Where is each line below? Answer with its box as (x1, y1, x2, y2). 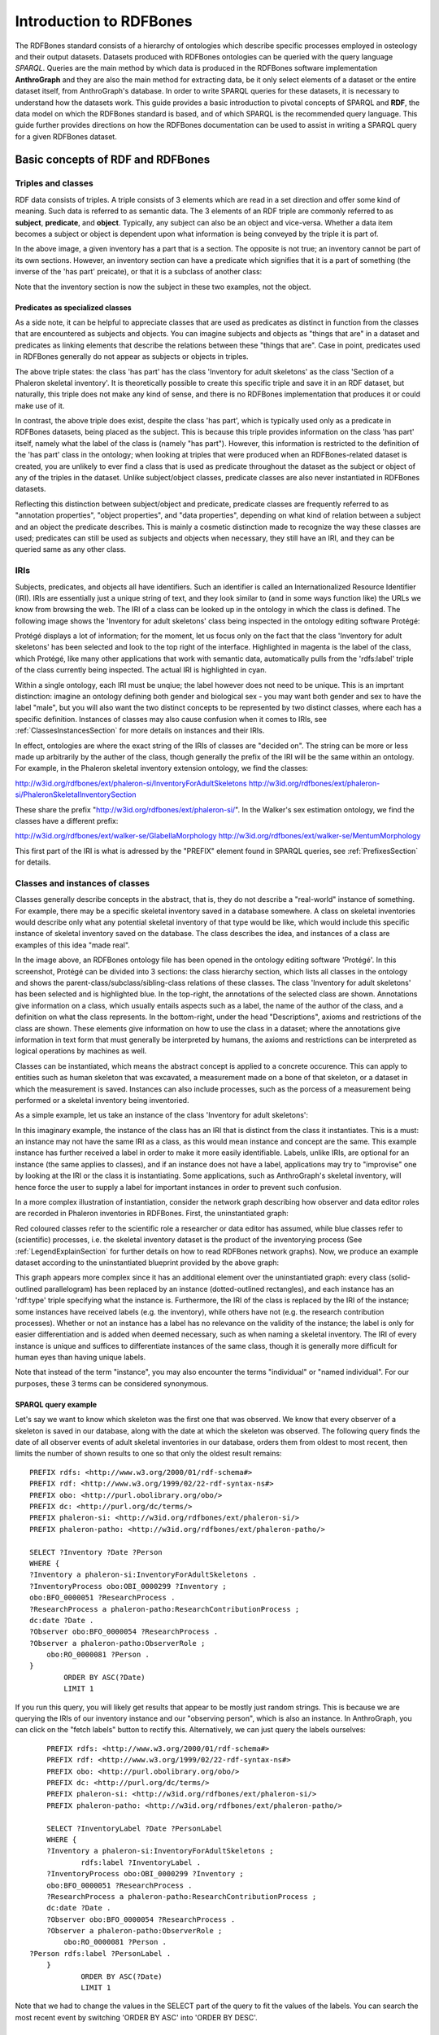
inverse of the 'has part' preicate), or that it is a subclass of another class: (15, 267, 263, 277)
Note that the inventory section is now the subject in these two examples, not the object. (15, 282, 312, 291)
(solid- (388, 1272, 411, 1282)
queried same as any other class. (15, 545, 126, 554)
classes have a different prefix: (15, 816, 119, 825)
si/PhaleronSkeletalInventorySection (15, 790, 137, 799)
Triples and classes (15, 177, 93, 189)
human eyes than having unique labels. (15, 1352, 146, 1363)
